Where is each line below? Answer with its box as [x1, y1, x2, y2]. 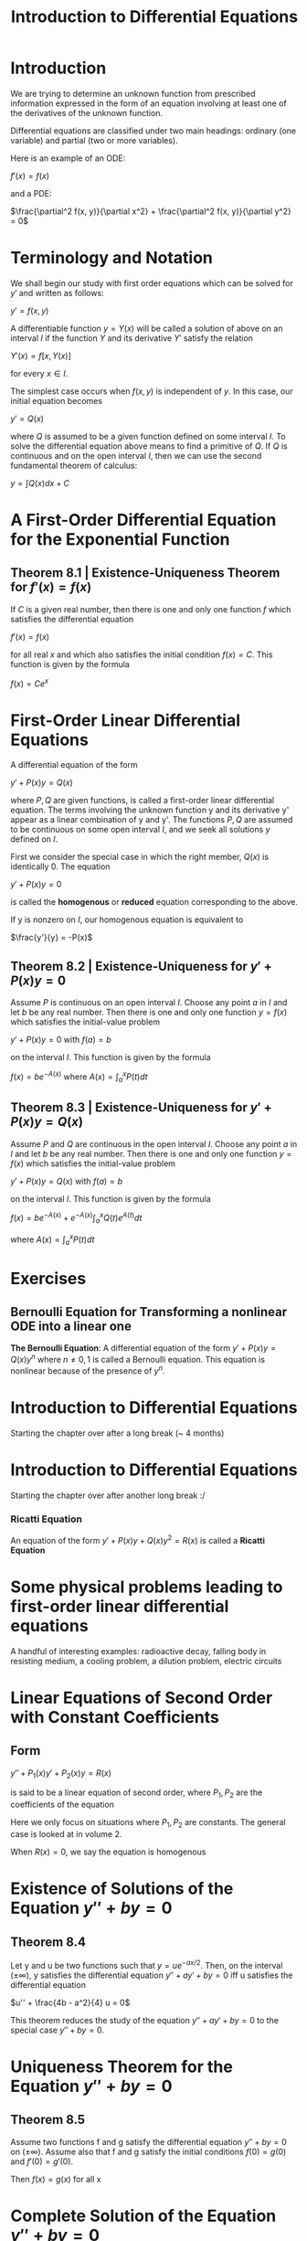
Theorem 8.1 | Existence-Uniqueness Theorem [10, 565, 281, 581]
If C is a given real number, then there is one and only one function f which [10, 603, 291, 614]
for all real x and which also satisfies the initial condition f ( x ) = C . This [10, 649, 273, 660]
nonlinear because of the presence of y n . [10, 1364, 165, 1376]
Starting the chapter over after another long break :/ [10, 1490, 206, 1501]
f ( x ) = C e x [10, 676, 49, 689]
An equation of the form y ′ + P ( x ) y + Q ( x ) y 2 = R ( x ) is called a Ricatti [10, 1533, 266, 1545]
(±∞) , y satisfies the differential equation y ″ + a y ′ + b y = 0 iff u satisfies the [10, 1970, 293, 1981]
